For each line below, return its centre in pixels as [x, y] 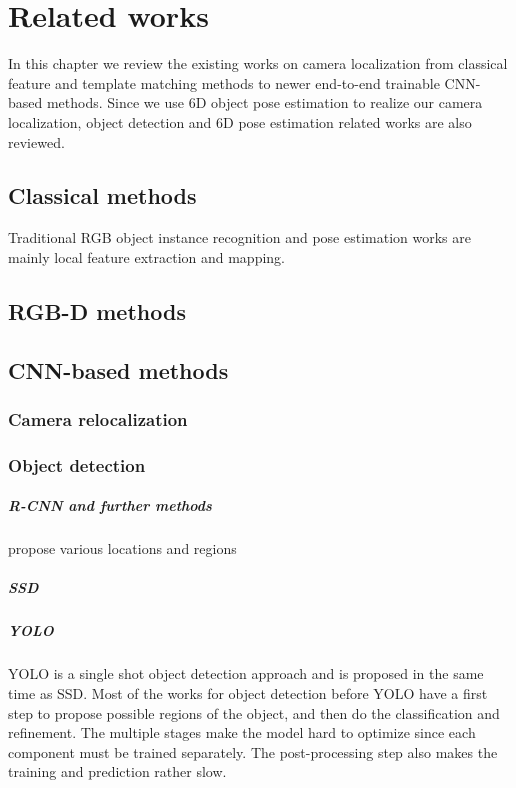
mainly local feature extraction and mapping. [147, 256]
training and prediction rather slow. [117, 771]
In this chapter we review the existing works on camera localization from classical [258, 63]
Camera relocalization [98, 418]
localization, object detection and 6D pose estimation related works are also [240, 121]
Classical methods [102, 195]
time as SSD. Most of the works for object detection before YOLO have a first [248, 693]
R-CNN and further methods [110, 505]
